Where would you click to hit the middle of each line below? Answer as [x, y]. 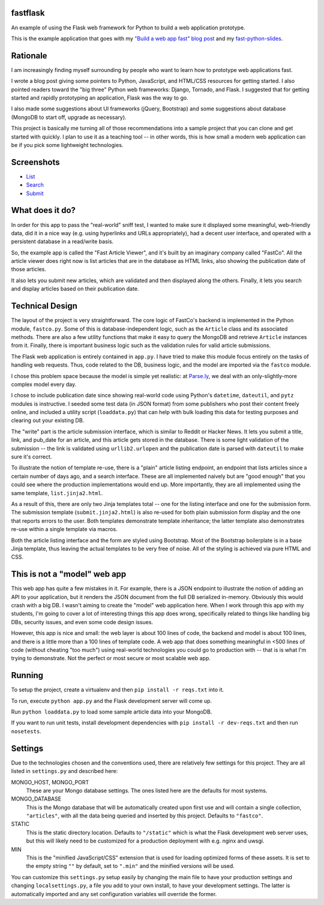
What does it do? [43, 210]
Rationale [29, 56]
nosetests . [26, 731]
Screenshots [35, 162]
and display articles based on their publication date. [75, 289]
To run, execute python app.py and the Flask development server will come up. [112, 701]
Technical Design [44, 306]
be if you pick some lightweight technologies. [67, 145]
